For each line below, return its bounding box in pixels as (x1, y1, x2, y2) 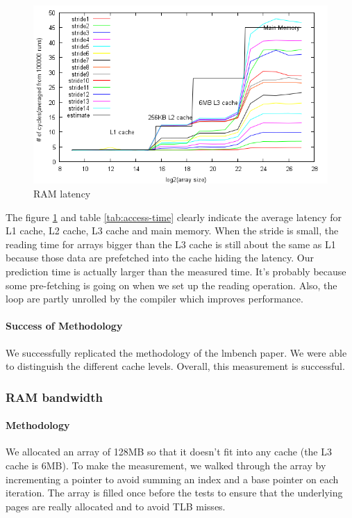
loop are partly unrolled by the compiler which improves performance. (6, 291, 303, 306)
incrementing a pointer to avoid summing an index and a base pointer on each (6, 471, 339, 486)
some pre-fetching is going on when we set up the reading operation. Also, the (6, 277, 337, 292)
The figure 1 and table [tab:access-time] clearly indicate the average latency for (6, 209, 342, 224)
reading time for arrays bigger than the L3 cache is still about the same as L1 (6, 236, 336, 251)
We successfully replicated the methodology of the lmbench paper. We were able (6, 345, 347, 359)
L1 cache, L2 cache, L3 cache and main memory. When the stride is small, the (6, 223, 339, 238)
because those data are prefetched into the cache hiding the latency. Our (6, 250, 314, 265)
